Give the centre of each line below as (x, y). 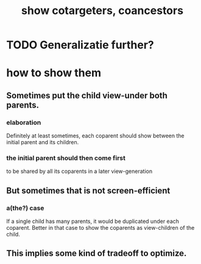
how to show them (54, 73)
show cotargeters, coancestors (102, 11)
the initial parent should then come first (66, 158)
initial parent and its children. (43, 142)
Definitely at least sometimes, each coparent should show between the (95, 136)
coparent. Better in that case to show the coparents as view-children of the (100, 228)
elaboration (24, 122)
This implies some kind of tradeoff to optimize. (97, 253)
